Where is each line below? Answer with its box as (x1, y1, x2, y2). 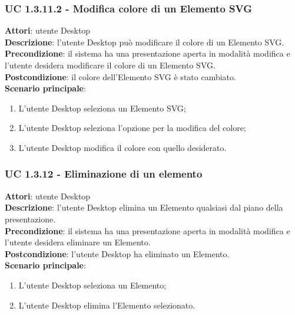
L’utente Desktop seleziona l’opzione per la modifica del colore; (18, 122, 246, 134)
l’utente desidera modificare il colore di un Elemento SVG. (5, 59, 216, 71)
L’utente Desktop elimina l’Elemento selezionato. (18, 298, 195, 311)
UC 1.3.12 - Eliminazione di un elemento (5, 166, 203, 181)
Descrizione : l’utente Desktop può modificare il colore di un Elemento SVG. (5, 35, 284, 48)
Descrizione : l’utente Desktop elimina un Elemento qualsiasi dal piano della (5, 201, 283, 214)
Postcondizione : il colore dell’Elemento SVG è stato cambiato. (5, 70, 236, 83)
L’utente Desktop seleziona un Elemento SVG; (18, 101, 186, 114)
